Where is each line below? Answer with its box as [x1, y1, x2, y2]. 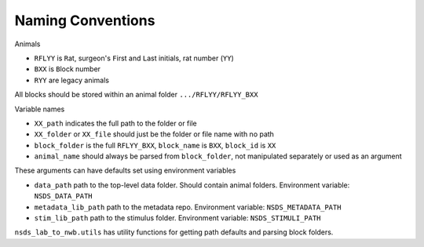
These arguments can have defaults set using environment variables [14, 165, 236, 176]
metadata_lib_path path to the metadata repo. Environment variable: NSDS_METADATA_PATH [34, 202, 342, 212]
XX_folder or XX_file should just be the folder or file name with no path [34, 129, 275, 139]
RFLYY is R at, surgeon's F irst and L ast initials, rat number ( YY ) [34, 53, 235, 63]
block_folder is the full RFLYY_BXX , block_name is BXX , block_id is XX [34, 140, 276, 150]
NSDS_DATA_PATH [34, 192, 93, 201]
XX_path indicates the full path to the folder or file [34, 118, 197, 128]
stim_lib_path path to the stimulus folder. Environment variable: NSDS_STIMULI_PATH [34, 213, 321, 223]
